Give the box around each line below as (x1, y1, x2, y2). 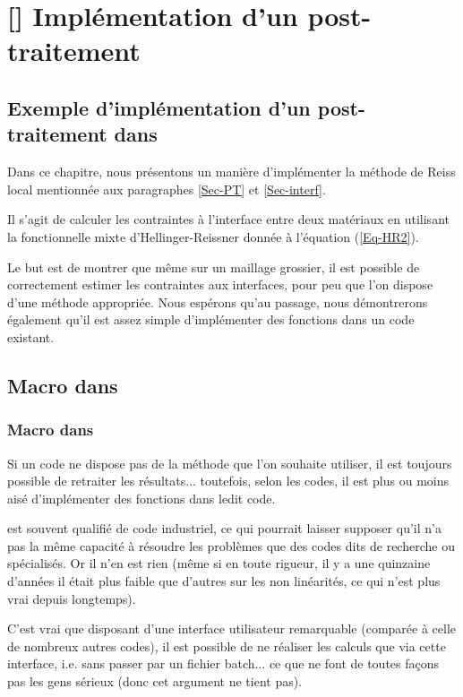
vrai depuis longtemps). (7, 589, 136, 607)
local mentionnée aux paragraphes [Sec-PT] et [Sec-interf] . (7, 179, 326, 198)
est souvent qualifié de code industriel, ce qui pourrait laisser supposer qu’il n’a (7, 519, 442, 538)
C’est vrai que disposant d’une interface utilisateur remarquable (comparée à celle (7, 619, 457, 638)
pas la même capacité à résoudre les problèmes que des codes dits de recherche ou (7, 536, 455, 555)
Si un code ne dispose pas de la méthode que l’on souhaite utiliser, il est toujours (7, 453, 452, 472)
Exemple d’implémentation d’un (7, 93, 311, 121)
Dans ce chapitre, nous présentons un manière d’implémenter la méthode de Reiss (7, 162, 456, 181)
